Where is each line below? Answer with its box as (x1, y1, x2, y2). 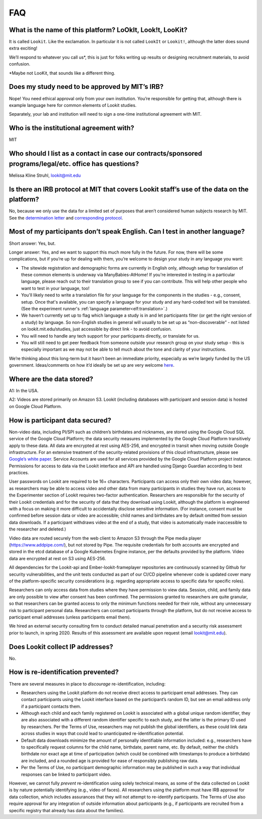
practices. (9, 470, 29, 476)
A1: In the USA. (9, 388, 39, 393)
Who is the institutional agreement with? (9, 124, 134, 132)
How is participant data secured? (9, 416, 112, 425)
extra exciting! (9, 45, 37, 51)
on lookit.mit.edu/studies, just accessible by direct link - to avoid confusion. (21, 326, 172, 332)
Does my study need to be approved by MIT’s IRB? (9, 83, 164, 91)
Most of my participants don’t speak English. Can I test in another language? (9, 227, 245, 236)
